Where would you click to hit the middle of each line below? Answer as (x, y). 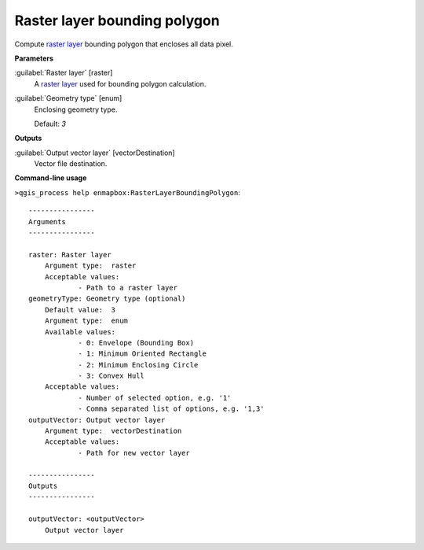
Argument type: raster (90, 266)
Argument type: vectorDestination (113, 431)
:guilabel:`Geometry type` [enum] (68, 98)
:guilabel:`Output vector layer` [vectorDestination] (95, 153)
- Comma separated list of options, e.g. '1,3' (171, 409)
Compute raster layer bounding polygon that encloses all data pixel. (124, 44)
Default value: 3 (80, 310)
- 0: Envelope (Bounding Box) (136, 343)
